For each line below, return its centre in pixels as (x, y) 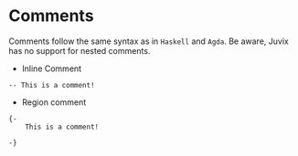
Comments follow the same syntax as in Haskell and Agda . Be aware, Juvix (149, 41)
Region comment (54, 102)
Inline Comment (52, 68)
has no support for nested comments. (80, 50)
